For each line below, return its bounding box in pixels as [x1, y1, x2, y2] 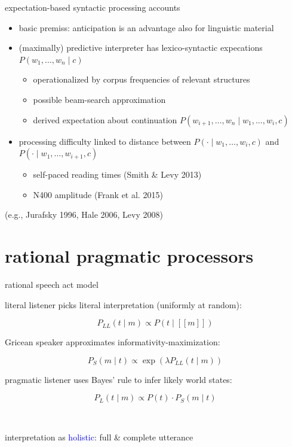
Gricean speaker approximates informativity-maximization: [5, 336, 220, 348]
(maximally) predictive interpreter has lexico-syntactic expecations [19, 41, 263, 54]
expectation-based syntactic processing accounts [5, 1, 180, 13]
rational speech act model [5, 278, 99, 291]
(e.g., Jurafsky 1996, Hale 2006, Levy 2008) [5, 208, 163, 221]
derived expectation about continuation [33, 113, 177, 126]
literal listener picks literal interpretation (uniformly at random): [5, 298, 242, 311]
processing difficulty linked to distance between [19, 135, 191, 147]
